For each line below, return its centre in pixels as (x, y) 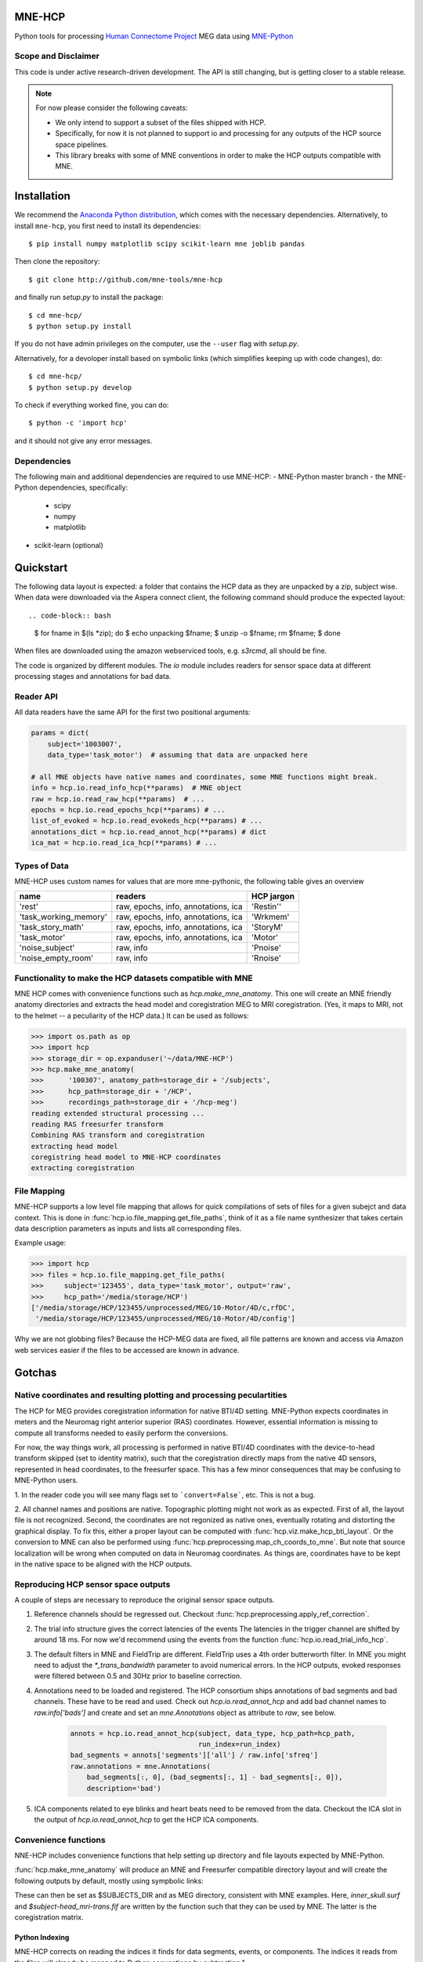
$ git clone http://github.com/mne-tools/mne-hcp (126, 279)
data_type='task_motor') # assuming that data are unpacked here (178, 755)
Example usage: (40, 1243)
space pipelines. (82, 144)
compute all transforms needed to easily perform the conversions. (121, 1433)
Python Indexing (42, 1937)
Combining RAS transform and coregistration (118, 1135)
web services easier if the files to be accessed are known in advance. (127, 1350)
